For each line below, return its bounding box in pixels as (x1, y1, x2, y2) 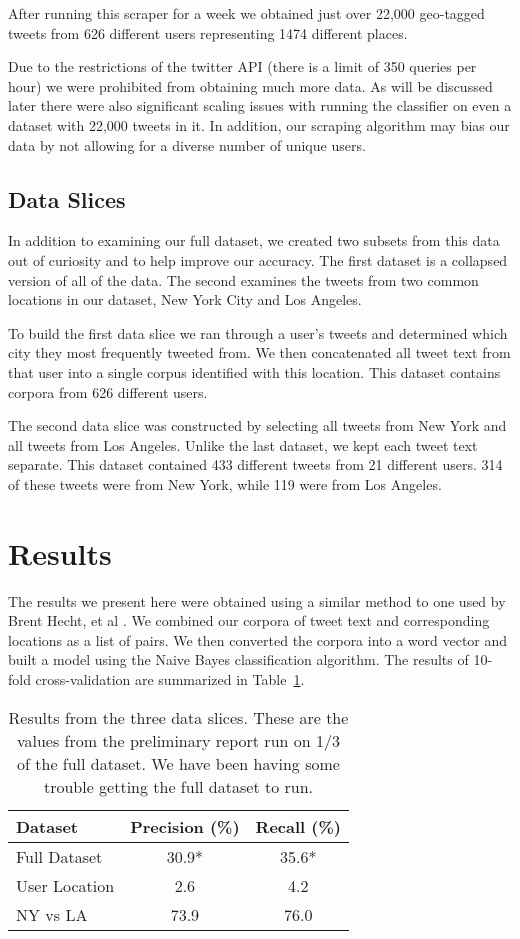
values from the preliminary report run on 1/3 (16, 728, 340, 752)
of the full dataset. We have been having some (17, 751, 340, 775)
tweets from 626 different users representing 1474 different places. (8, 22, 408, 43)
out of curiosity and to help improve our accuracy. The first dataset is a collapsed (8, 249, 508, 270)
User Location (16, 873, 115, 897)
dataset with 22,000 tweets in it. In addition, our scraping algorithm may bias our (8, 114, 510, 135)
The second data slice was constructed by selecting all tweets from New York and (8, 415, 507, 436)
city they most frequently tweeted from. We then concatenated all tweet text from (8, 342, 511, 363)
